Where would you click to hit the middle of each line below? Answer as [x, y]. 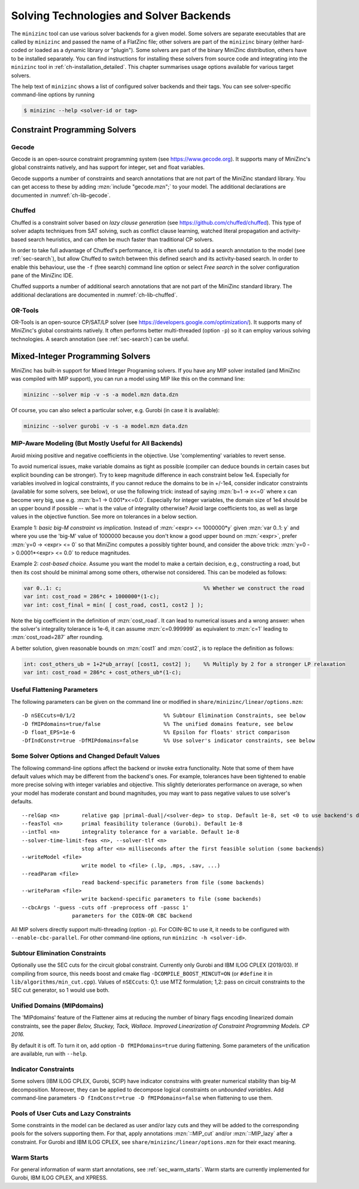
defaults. [22, 801]
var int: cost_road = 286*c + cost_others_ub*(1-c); [103, 673]
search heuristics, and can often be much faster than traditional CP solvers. [121, 239]
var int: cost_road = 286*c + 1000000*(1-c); [92, 597]
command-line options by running [53, 95]
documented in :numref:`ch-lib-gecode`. [61, 195]
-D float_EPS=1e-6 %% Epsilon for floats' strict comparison [156, 733]
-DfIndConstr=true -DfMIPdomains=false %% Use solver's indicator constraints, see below [168, 741]
